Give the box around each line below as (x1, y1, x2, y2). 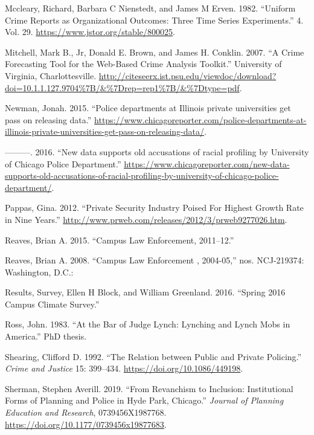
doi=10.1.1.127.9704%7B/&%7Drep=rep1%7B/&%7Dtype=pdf (5, 81, 240, 94)
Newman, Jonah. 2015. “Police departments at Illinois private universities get (5, 101, 291, 114)
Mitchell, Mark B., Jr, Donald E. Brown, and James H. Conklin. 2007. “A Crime (5, 45, 304, 58)
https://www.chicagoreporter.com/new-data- (124, 157, 290, 170)
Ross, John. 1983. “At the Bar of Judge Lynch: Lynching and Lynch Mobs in (5, 318, 290, 330)
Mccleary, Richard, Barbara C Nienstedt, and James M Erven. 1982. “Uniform (5, 2, 296, 14)
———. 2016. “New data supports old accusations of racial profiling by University (5, 145, 309, 158)
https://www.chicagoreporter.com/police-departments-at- (94, 113, 307, 126)
